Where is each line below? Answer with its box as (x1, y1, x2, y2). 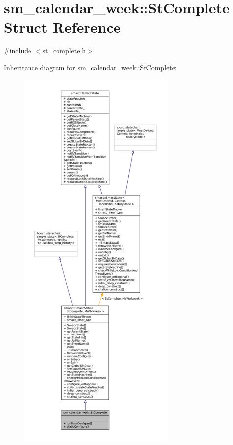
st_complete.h (42, 45, 86, 56)
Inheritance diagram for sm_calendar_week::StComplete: (4, 62, 177, 72)
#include (4, 45, 31, 56)
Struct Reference (4, 17, 121, 37)
